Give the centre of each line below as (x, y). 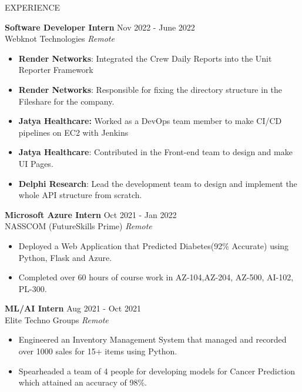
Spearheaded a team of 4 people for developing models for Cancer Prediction (157, 371)
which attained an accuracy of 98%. (83, 382)
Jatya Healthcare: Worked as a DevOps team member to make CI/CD (150, 121)
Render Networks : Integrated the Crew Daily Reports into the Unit (145, 58)
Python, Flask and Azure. (65, 257)
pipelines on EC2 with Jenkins (73, 132)
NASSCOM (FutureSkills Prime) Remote (78, 226)
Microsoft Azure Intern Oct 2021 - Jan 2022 (91, 214)
